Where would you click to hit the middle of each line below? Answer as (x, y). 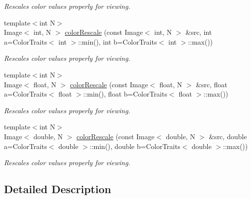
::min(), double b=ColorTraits (135, 146)
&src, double (228, 136)
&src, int (199, 32)
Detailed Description (58, 189)
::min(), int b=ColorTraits (118, 41)
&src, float (211, 84)
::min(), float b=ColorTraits (125, 94)
